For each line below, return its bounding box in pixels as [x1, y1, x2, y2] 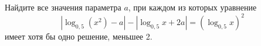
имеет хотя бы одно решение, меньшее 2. [5, 30, 152, 43]
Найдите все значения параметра [5, 1, 121, 13]
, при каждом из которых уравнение [128, 1, 257, 13]
